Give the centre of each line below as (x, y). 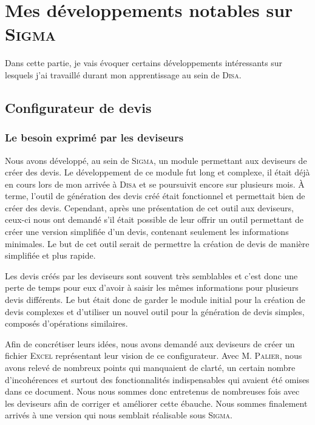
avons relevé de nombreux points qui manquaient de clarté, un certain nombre (150, 367)
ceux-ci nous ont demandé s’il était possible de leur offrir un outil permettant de (154, 219)
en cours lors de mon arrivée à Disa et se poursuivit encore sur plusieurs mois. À (155, 184)
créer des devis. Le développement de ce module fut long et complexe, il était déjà (157, 172)
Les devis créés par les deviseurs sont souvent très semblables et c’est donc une (151, 275)
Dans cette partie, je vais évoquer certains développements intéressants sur (144, 63)
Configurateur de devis (78, 107)
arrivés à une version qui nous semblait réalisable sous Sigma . (119, 415)
